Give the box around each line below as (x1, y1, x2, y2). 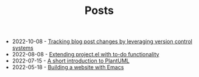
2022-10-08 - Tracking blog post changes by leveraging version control (12, 38, 193, 45)
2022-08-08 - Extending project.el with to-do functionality (12, 51, 159, 58)
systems (12, 44, 33, 52)
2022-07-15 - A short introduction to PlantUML (12, 57, 130, 64)
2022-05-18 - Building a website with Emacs (12, 64, 124, 71)
